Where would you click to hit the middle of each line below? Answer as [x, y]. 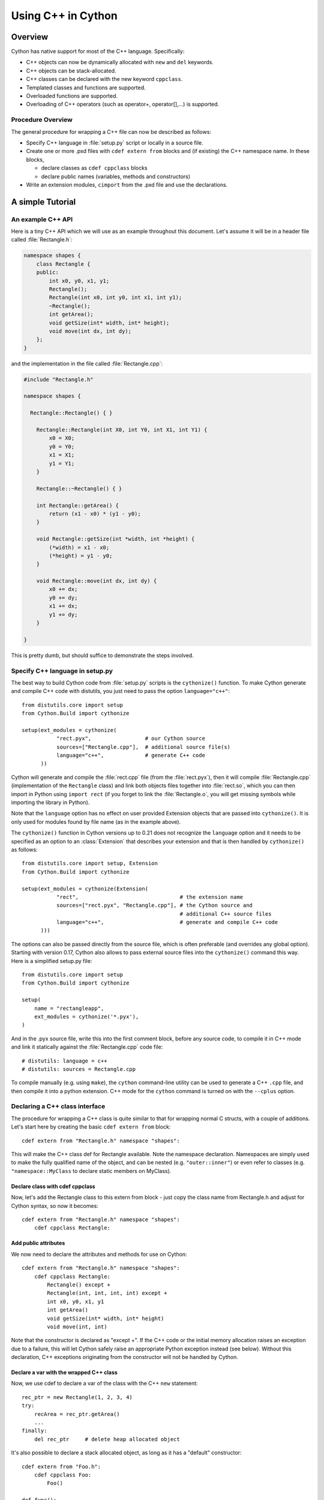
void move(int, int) [77, 1327]
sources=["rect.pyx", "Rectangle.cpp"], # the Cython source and [154, 905]
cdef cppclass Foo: [63, 1475]
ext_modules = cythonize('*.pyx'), [86, 1016]
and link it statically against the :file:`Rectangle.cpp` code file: [87, 1047]
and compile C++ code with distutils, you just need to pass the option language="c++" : [121, 691]
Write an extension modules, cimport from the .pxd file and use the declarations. [127, 184]
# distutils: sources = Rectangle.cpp [79, 1069]
